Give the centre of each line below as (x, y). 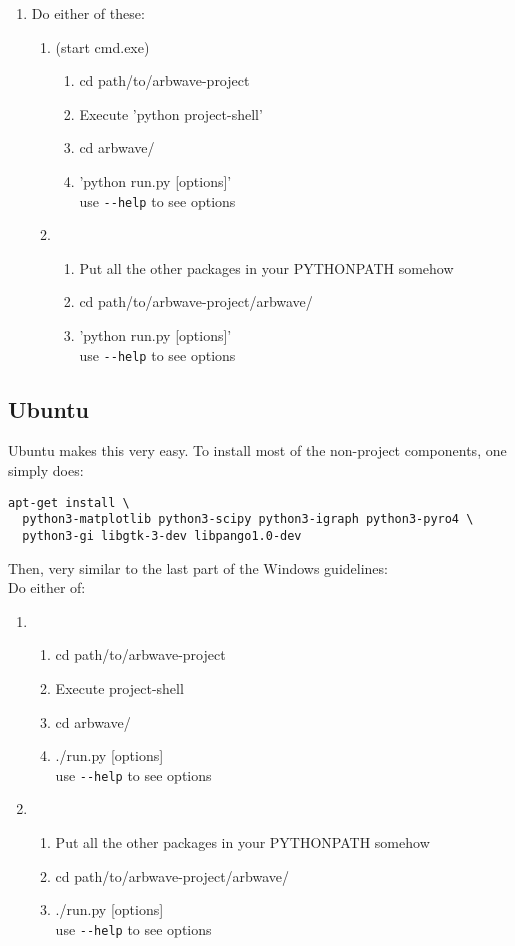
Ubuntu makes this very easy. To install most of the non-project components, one (257, 450)
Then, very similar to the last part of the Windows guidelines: (198, 567)
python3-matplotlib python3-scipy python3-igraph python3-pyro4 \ (248, 519)
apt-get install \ (69, 502)
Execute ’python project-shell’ (171, 113)
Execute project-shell (119, 687)
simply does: (46, 470)
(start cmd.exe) (102, 46)
